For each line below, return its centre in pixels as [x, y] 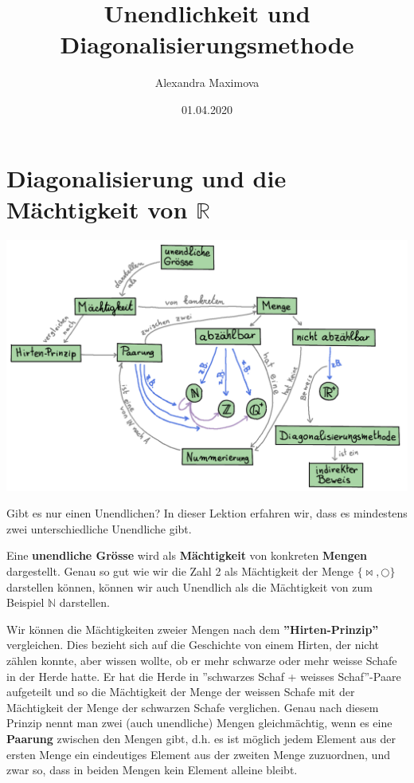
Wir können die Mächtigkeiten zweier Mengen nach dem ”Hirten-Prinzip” [193, 629]
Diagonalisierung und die [146, 177]
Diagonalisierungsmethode [207, 44]
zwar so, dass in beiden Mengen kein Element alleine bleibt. [152, 770]
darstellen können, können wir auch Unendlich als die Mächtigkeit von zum [189, 586]
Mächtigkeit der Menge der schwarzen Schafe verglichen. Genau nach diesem [193, 707]
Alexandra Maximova [207, 83]
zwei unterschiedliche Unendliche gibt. [99, 528]
